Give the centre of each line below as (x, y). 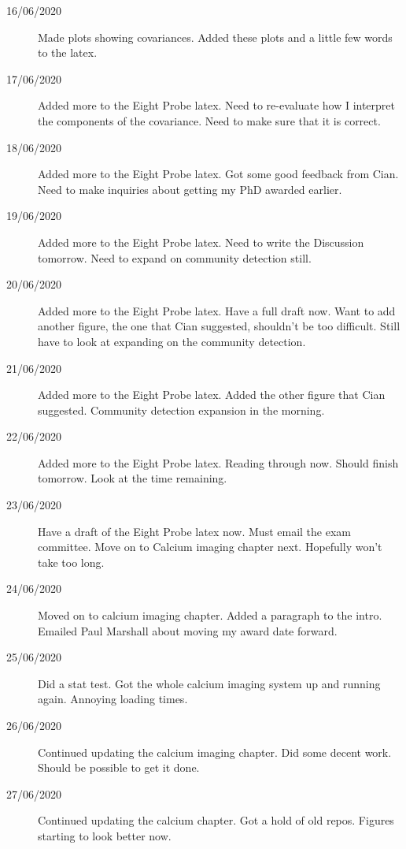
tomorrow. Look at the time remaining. (133, 478)
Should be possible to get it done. (119, 767)
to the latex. (68, 52)
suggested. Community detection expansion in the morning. (181, 410)
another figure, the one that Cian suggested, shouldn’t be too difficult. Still (219, 326)
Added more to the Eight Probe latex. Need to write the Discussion (201, 242)
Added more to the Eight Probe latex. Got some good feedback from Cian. (218, 174)
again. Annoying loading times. (113, 699)
